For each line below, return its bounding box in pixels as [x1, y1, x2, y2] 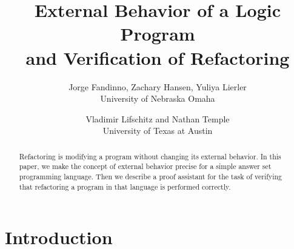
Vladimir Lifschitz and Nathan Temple [85, 112, 230, 125]
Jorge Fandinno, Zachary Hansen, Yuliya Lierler [68, 80, 247, 93]
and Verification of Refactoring [25, 45, 290, 70]
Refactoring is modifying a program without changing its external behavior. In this [19, 151, 281, 161]
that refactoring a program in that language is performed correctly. [19, 181, 231, 191]
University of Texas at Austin [102, 124, 213, 137]
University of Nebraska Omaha [100, 92, 215, 105]
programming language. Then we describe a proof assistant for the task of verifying [19, 171, 282, 181]
